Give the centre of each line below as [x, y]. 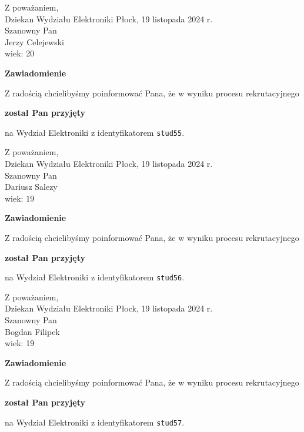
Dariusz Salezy [31, 187]
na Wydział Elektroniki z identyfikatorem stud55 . [95, 132]
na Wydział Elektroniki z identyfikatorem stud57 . [95, 422]
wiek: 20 [20, 53]
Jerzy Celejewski [35, 41]
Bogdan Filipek [32, 331]
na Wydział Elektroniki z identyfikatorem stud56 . [95, 277]
